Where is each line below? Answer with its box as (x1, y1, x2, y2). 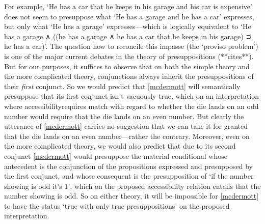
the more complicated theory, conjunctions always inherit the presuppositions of (4, 71, 254, 81)
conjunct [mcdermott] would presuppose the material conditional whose (4, 150, 227, 161)
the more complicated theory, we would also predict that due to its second (4, 141, 236, 151)
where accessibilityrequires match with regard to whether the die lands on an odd (4, 100, 259, 111)
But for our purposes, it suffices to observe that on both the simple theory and (4, 61, 250, 71)
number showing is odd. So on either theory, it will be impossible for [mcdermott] (4, 190, 259, 201)
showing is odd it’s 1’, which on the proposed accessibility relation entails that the (4, 180, 261, 191)
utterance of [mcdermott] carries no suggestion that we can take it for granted (4, 121, 248, 131)
